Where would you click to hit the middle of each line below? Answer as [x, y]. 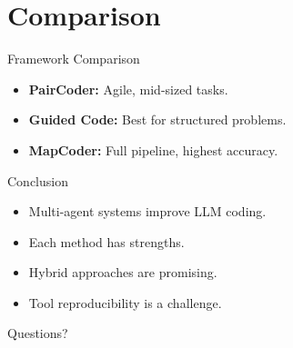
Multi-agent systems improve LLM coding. [147, 211]
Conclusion [38, 180]
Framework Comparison [74, 59]
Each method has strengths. [106, 241]
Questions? [38, 333]
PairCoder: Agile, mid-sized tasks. [128, 89]
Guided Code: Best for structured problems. [157, 119]
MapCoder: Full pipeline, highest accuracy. [153, 149]
